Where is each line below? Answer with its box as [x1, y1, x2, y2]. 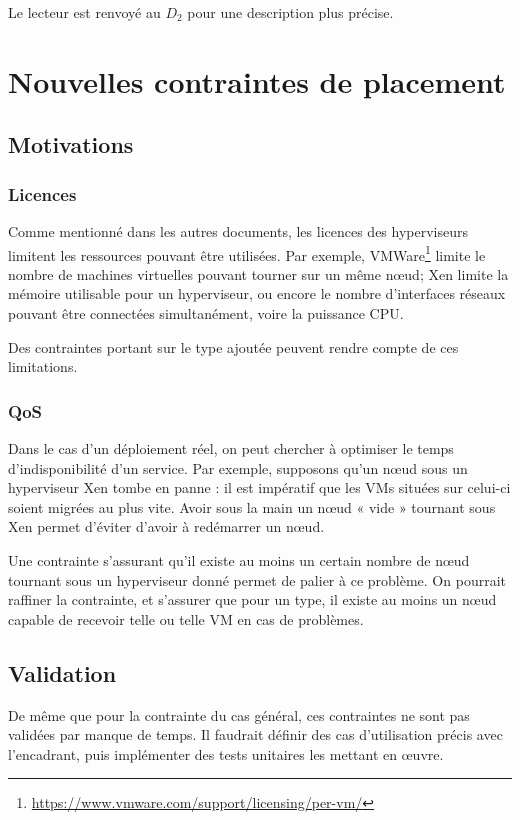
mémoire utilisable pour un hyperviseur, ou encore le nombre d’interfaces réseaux [8, 283, 506, 304]
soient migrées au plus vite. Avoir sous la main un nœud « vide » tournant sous [8, 496, 496, 517]
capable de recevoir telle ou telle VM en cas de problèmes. [8, 608, 364, 629]
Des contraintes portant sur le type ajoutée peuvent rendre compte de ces [8, 336, 459, 357]
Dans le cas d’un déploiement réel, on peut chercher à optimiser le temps [8, 438, 454, 458]
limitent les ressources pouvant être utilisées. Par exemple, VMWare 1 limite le [8, 241, 486, 265]
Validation [8, 657, 117, 688]
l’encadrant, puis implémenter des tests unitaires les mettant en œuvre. [8, 743, 444, 764]
